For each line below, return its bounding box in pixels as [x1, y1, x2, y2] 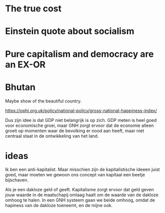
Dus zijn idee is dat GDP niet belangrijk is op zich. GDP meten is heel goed [5, 117, 157, 123]
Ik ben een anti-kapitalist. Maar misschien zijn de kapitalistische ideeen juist [5, 166, 160, 172]
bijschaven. [5, 177, 29, 183]
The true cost [5, 3, 62, 14]
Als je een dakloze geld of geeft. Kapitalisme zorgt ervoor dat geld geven [5, 187, 154, 193]
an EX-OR [5, 59, 46, 70]
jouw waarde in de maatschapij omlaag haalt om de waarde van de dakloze [5, 192, 159, 198]
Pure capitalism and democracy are [5, 48, 154, 59]
